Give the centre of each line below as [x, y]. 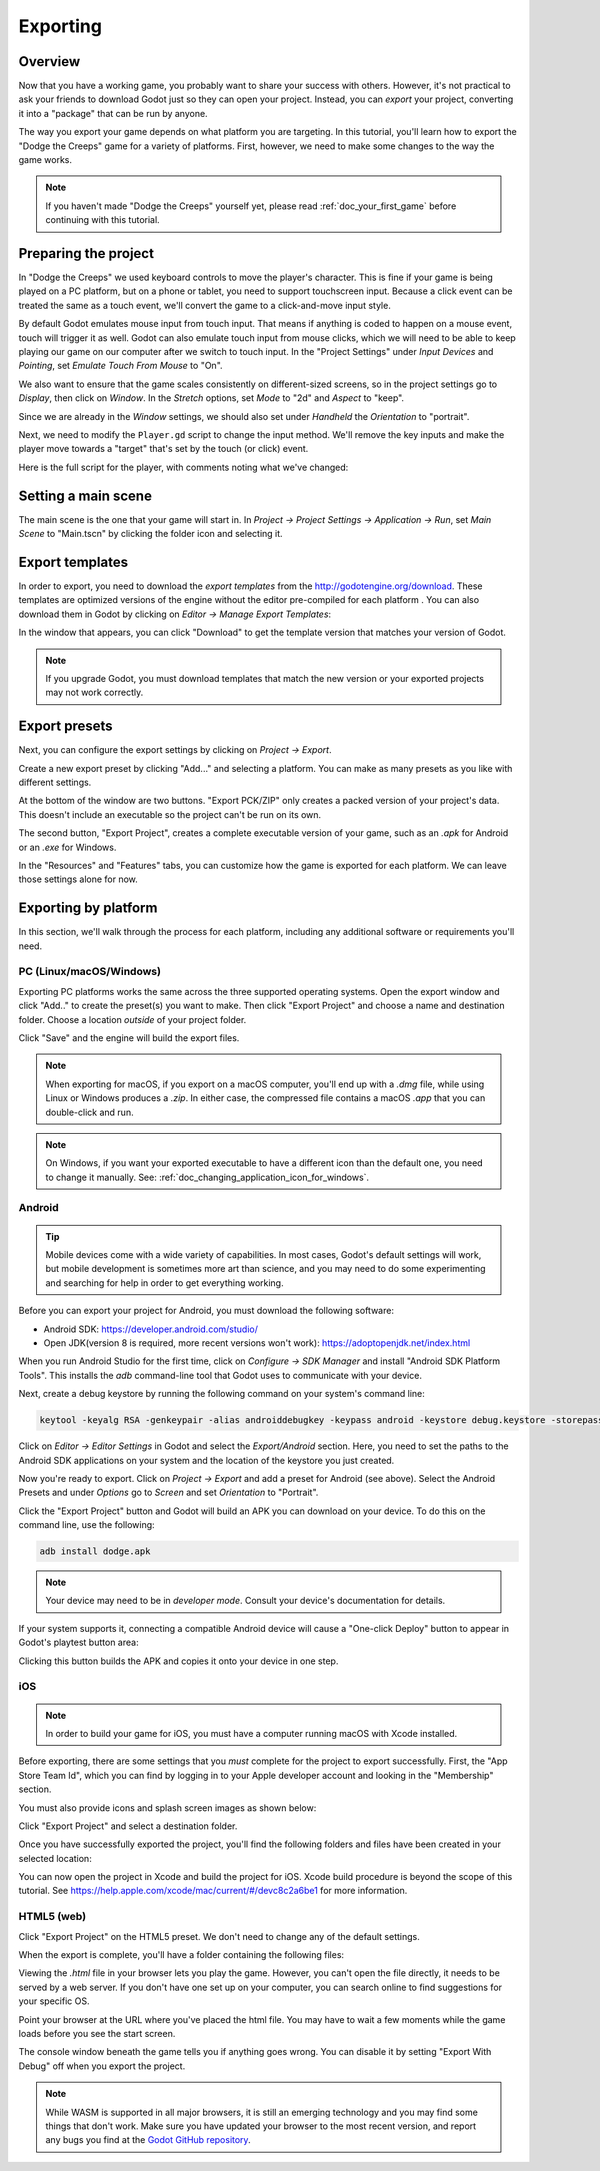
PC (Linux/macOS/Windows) [90, 972]
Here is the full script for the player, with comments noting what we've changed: [183, 467]
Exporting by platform [88, 908]
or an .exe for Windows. [67, 847]
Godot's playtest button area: [78, 1642]
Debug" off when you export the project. [102, 2066]
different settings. [55, 782]
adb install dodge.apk [95, 1551]
